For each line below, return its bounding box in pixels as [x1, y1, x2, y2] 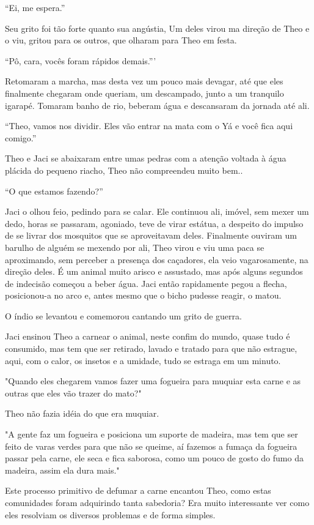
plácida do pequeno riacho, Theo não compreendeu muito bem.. [5, 163, 243, 176]
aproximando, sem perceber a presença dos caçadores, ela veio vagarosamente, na [5, 253, 309, 266]
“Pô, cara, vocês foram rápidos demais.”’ [5, 54, 156, 67]
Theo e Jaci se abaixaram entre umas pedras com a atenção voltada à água [5, 152, 287, 165]
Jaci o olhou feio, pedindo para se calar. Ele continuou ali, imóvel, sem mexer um [5, 205, 309, 218]
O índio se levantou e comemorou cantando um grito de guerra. [5, 309, 242, 322]
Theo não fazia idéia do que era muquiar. [5, 407, 159, 420]
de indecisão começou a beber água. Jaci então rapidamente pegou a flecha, [5, 277, 287, 289]
